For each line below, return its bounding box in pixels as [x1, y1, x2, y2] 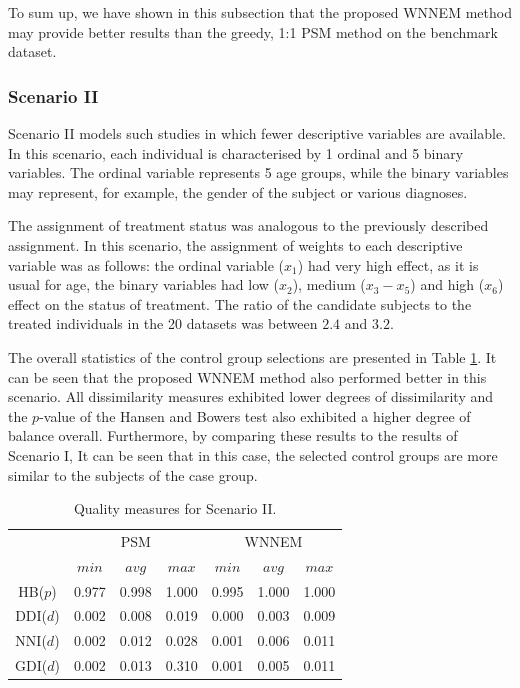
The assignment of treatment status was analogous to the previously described [8, 215, 489, 236]
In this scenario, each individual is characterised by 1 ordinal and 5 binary [8, 142, 464, 163]
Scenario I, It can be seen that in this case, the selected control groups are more [8, 444, 498, 465]
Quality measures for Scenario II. [73, 498, 277, 519]
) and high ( [410, 274, 485, 295]
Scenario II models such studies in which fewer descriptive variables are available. [8, 123, 507, 143]
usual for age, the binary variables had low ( [8, 274, 279, 295]
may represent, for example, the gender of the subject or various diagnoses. [8, 181, 468, 202]
